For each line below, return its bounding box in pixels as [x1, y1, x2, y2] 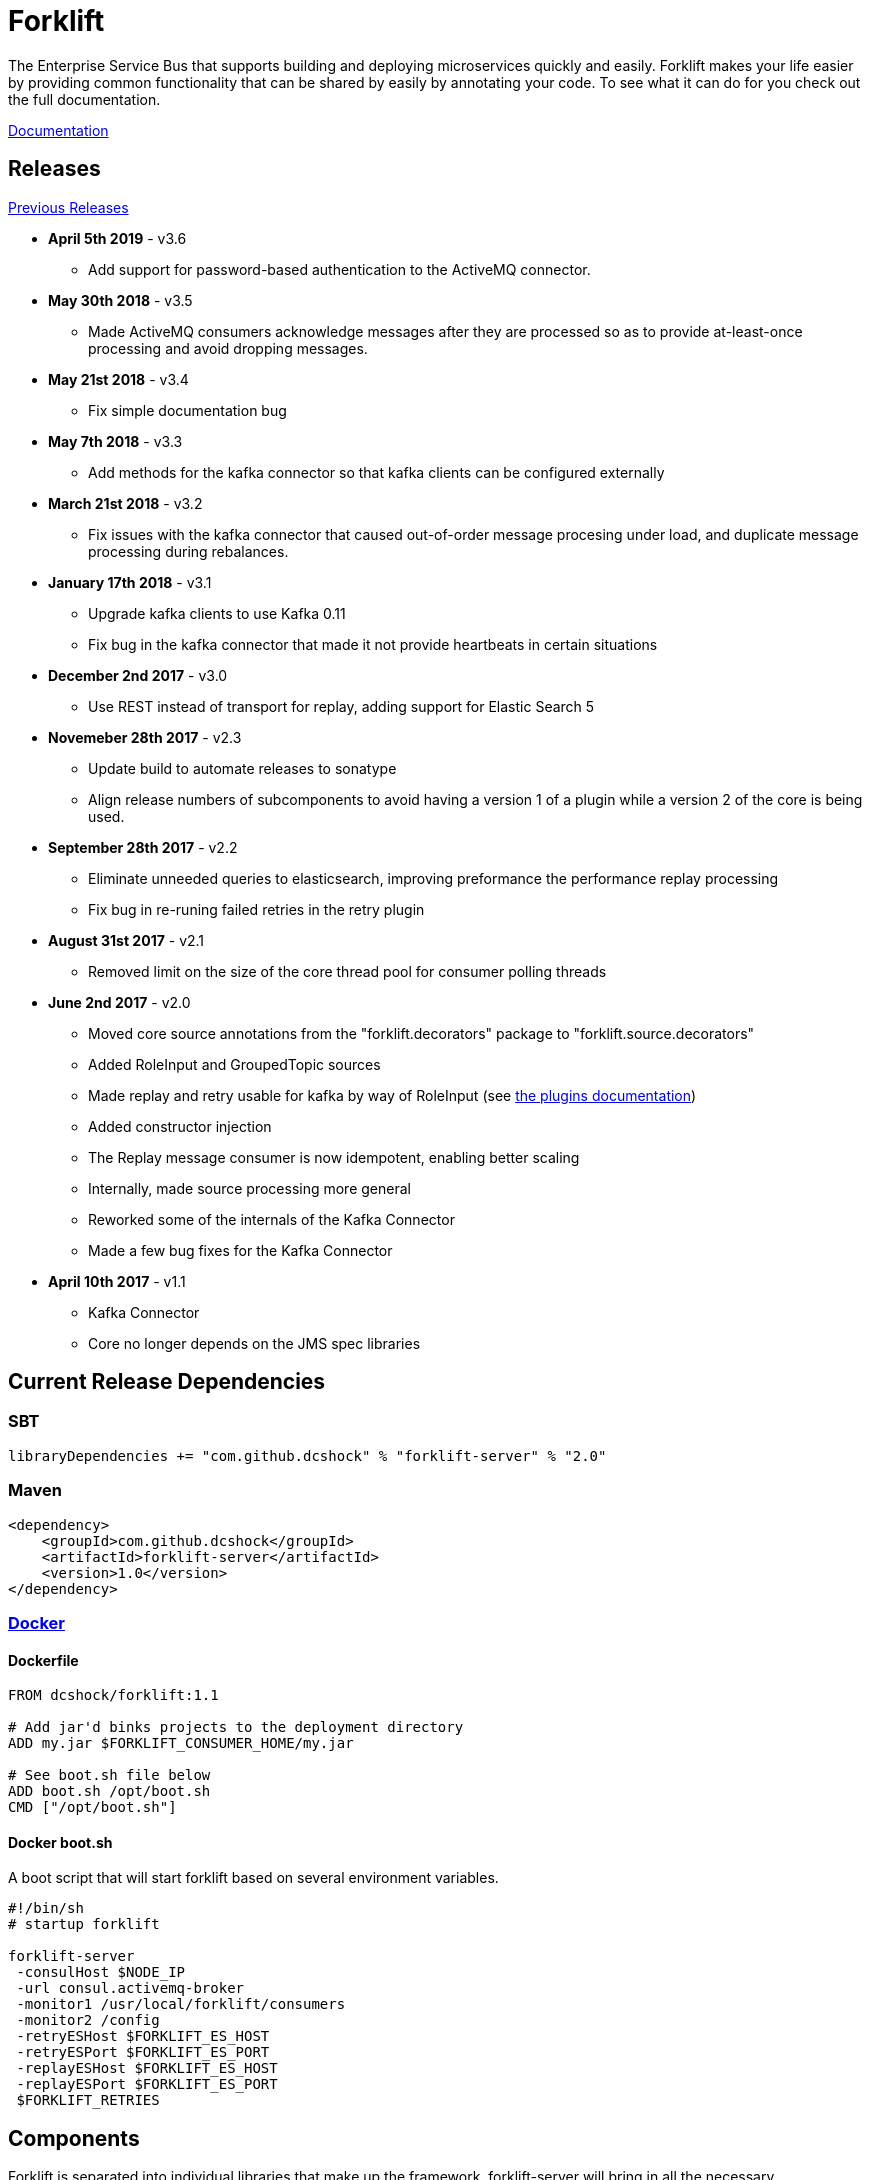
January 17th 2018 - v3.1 [48, 573, 212, 591]
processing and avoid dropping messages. [88, 339, 368, 357]
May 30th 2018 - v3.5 [48, 291, 193, 309]
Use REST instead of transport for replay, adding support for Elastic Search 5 [88, 697, 595, 715]
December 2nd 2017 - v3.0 [48, 666, 228, 684]
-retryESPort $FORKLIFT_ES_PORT [16, 2044, 270, 2061]
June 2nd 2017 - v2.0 [48, 993, 191, 1011]
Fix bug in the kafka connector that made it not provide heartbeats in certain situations [88, 635, 658, 653]
